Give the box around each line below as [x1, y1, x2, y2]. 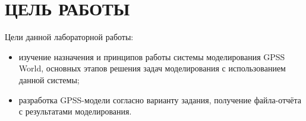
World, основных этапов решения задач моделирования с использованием [18, 62, 286, 74]
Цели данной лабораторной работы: [5, 31, 134, 43]
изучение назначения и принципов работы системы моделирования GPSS [18, 50, 285, 63]
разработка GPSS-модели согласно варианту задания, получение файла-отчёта [18, 93, 302, 106]
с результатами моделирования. [18, 105, 132, 117]
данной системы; [18, 73, 80, 86]
